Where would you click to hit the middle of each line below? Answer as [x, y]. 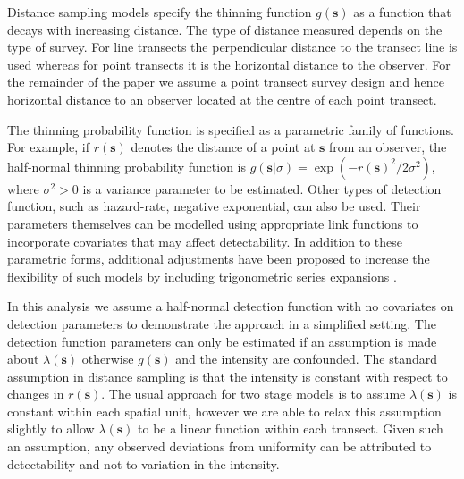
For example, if [49, 147]
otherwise [108, 359]
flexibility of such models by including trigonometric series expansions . [202, 276]
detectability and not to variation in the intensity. [143, 463]
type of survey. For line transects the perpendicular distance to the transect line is [232, 47]
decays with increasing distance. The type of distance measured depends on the [225, 29]
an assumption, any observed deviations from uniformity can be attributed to [219, 446]
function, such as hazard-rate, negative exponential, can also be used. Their [214, 206]
